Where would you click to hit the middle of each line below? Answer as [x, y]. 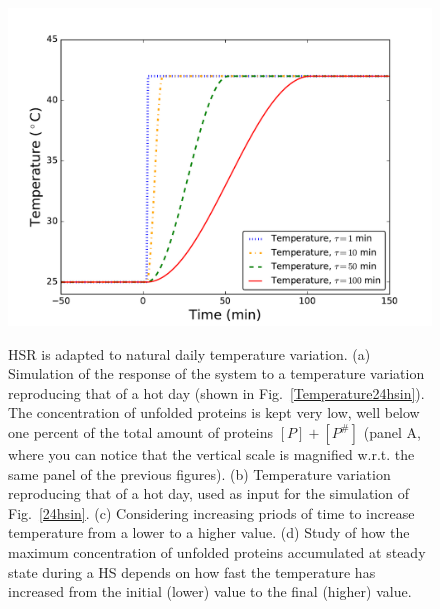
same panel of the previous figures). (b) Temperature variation [199, 473]
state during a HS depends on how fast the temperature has [192, 571]
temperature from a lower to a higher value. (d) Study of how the [209, 532]
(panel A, [392, 431]
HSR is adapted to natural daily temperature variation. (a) [189, 353]
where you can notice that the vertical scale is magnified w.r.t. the [211, 453]
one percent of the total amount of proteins [140, 431]
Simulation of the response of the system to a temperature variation [216, 373]
